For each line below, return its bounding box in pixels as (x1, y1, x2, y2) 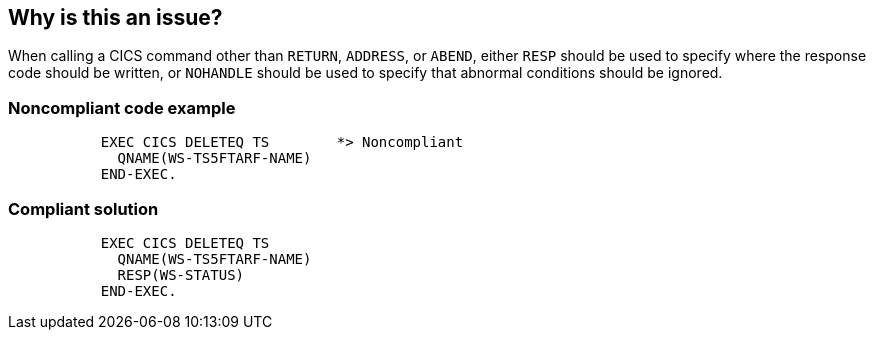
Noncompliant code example (8, 97, 236, 118)
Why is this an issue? (8, 5, 223, 30)
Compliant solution (8, 198, 159, 219)
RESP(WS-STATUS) (117, 266, 245, 283)
